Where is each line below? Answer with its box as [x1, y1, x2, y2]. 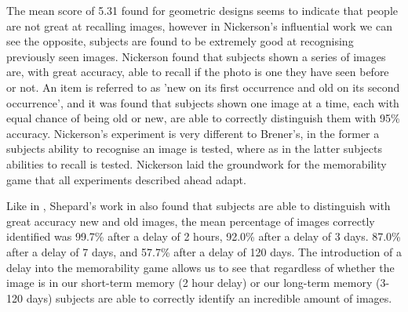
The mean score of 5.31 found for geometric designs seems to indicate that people [6, 2, 398, 18]
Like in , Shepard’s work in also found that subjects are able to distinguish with [6, 198, 391, 214]
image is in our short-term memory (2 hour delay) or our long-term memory [6, 274, 373, 291]
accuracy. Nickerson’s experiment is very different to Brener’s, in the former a [6, 125, 380, 141]
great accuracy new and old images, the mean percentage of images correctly [6, 212, 375, 229]
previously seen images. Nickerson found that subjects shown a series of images [6, 48, 386, 64]
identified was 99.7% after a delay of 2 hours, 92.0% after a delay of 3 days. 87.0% [6, 228, 401, 245]
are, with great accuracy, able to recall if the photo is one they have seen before [6, 63, 389, 80]
